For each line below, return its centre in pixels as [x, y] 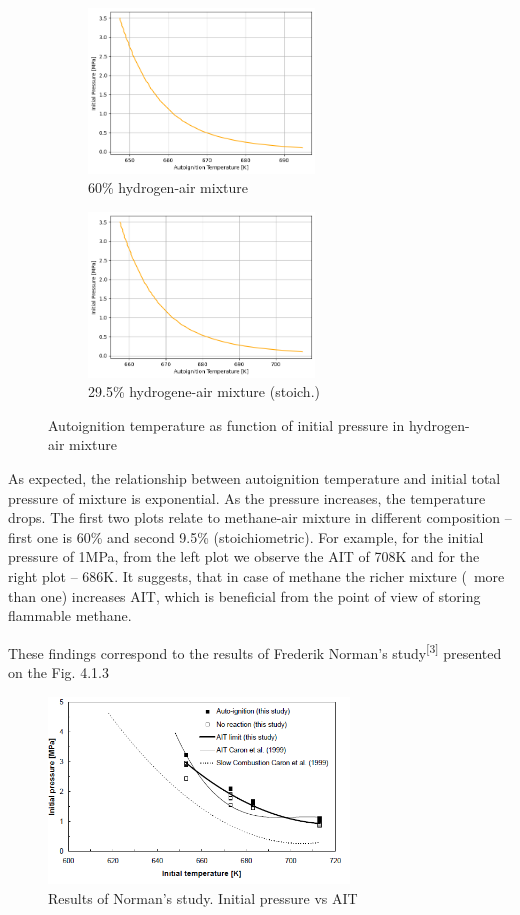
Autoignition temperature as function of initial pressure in [226, 424]
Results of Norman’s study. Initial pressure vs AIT [203, 898]
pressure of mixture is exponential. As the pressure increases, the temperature [247, 497]
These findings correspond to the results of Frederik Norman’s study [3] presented [255, 651]
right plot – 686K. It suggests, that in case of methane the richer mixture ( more [256, 575]
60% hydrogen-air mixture [168, 187]
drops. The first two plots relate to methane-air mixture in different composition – [260, 517]
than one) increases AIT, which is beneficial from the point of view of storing [244, 595]
